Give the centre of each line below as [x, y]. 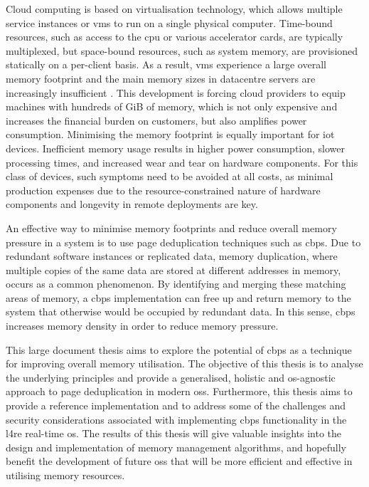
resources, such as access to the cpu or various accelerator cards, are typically [175, 37]
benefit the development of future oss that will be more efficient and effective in [179, 461]
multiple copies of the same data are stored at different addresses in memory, [173, 269]
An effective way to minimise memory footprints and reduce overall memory [171, 227]
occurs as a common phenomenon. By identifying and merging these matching [176, 284]
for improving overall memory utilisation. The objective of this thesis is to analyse [184, 363]
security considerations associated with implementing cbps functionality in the [176, 419]
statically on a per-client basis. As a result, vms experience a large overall [166, 64]
